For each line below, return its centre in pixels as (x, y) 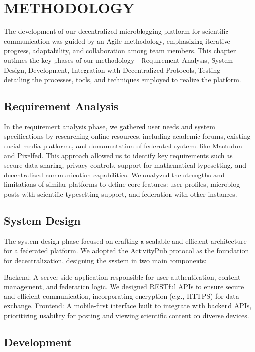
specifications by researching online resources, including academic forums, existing (127, 136)
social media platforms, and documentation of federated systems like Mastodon (123, 146)
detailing (17, 79)
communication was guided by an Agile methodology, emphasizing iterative (117, 41)
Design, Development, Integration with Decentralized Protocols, (100, 70)
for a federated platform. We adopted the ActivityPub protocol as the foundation (127, 250)
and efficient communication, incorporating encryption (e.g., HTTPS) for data (122, 296)
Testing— (213, 70)
